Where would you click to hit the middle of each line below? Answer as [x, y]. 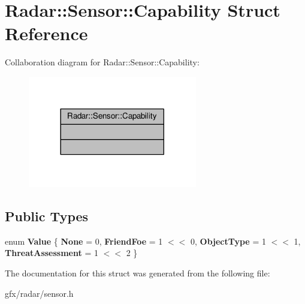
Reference [46, 33]
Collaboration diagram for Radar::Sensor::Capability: [102, 62]
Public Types [47, 216]
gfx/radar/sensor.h [39, 293]
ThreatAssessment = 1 [52, 253]
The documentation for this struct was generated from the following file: [138, 273]
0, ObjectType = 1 [228, 241]
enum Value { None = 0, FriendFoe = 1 [84, 241]
